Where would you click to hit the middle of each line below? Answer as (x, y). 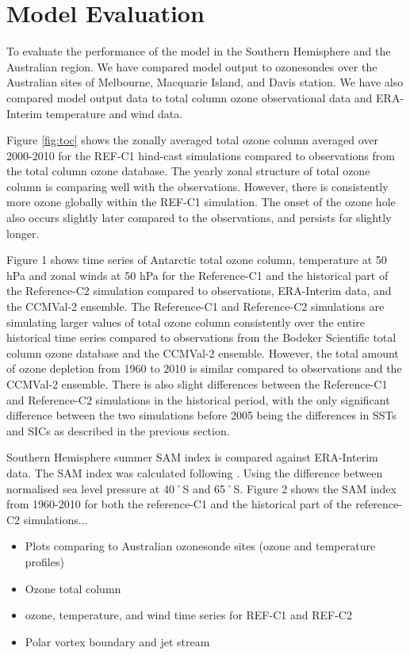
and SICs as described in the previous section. (118, 430)
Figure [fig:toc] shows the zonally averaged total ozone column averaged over (193, 140)
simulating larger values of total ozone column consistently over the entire (186, 322)
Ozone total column (73, 588)
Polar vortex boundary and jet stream (117, 641)
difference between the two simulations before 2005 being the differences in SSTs (201, 415)
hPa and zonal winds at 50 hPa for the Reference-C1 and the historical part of (197, 275)
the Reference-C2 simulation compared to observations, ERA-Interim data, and (199, 291)
